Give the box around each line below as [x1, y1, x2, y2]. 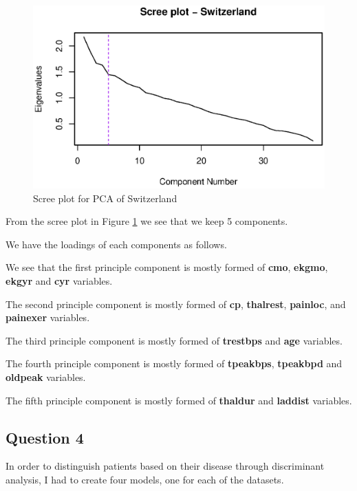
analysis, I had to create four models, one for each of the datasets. [6, 472, 284, 486]
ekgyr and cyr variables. [6, 274, 113, 288]
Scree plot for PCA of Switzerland [33, 190, 177, 205]
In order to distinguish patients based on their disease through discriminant [6, 459, 325, 473]
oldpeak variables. [6, 370, 86, 384]
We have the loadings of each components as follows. [6, 237, 227, 251]
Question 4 [6, 426, 84, 448]
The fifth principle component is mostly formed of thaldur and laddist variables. [6, 393, 352, 407]
